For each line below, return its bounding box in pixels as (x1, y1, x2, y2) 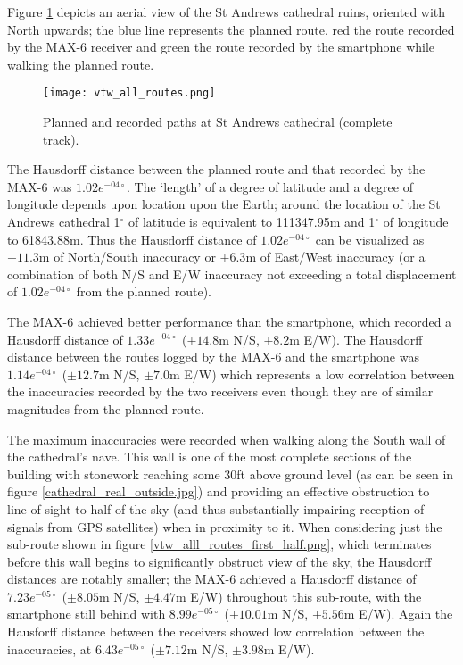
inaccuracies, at (7, 639, 92, 658)
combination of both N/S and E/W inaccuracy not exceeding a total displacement (7, 264, 457, 283)
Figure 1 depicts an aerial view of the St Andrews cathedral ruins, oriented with (7, 3, 446, 21)
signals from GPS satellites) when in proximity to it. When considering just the (7, 517, 442, 536)
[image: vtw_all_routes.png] (43, 87, 216, 100)
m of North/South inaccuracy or (38, 247, 216, 266)
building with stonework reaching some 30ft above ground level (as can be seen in (7, 464, 454, 483)
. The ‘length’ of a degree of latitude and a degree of (127, 177, 413, 195)
